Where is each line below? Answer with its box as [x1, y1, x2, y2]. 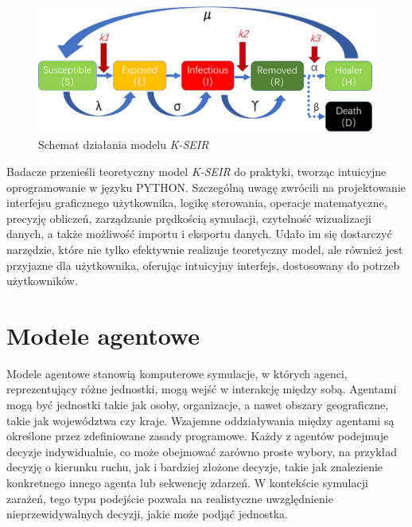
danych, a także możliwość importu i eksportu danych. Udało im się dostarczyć [6, 225, 392, 242]
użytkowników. [6, 272, 78, 289]
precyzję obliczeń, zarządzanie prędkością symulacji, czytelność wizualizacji [6, 209, 371, 226]
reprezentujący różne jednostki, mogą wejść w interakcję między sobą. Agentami [6, 381, 397, 397]
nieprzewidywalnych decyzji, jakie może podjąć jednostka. [6, 506, 289, 522]
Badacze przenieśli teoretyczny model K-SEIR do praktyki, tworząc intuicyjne [6, 163, 387, 180]
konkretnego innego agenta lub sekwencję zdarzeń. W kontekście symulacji [6, 474, 368, 491]
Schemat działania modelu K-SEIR [38, 136, 209, 153]
